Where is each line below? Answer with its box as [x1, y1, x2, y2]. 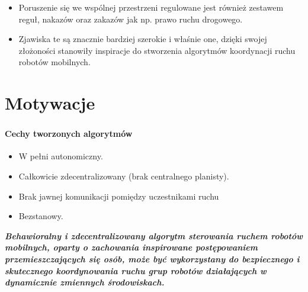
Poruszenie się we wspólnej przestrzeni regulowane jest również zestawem [18, 1, 284, 13]
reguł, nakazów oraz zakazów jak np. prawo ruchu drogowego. [18, 12, 243, 25]
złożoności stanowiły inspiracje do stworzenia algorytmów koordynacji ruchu [18, 44, 296, 56]
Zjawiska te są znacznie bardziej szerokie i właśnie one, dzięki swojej [18, 33, 267, 45]
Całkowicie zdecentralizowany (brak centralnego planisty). [18, 170, 229, 182]
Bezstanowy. [18, 210, 63, 222]
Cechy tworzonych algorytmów [5, 127, 133, 140]
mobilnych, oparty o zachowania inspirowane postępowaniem [5, 241, 258, 254]
